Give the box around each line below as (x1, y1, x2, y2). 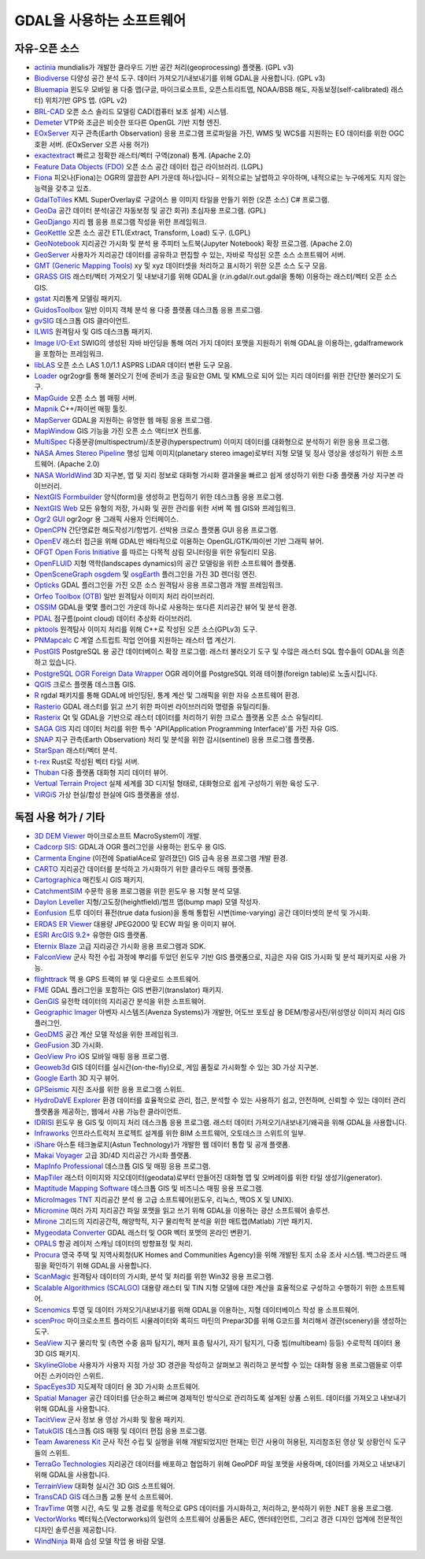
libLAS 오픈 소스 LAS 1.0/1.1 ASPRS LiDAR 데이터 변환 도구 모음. (34, 360, 232, 369)
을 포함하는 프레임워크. (34, 349, 104, 358)
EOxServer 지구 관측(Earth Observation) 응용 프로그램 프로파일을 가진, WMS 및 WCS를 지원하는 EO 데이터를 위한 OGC (34, 128, 405, 138)
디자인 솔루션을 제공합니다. (34, 1525, 117, 1535)
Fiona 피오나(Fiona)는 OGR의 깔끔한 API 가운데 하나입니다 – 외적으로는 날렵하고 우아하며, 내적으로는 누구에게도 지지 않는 (34, 172, 407, 182)
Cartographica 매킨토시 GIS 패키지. (34, 875, 145, 885)
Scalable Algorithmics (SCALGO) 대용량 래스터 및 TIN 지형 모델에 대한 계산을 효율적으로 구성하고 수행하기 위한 (34, 1283, 378, 1292)
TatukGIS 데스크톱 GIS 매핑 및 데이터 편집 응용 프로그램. (34, 1426, 208, 1435)
